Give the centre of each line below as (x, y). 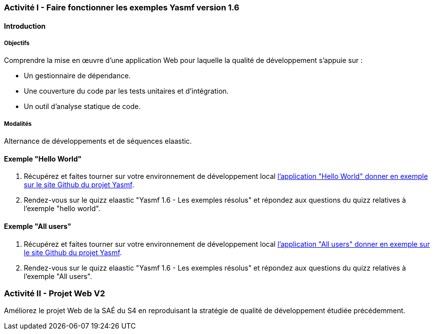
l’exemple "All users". (58, 276)
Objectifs (17, 43)
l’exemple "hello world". (62, 209)
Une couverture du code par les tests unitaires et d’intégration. (126, 91)
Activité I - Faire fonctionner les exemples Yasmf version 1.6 (122, 7)
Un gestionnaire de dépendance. (77, 76)
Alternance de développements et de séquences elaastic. (98, 141)
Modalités (18, 124)
